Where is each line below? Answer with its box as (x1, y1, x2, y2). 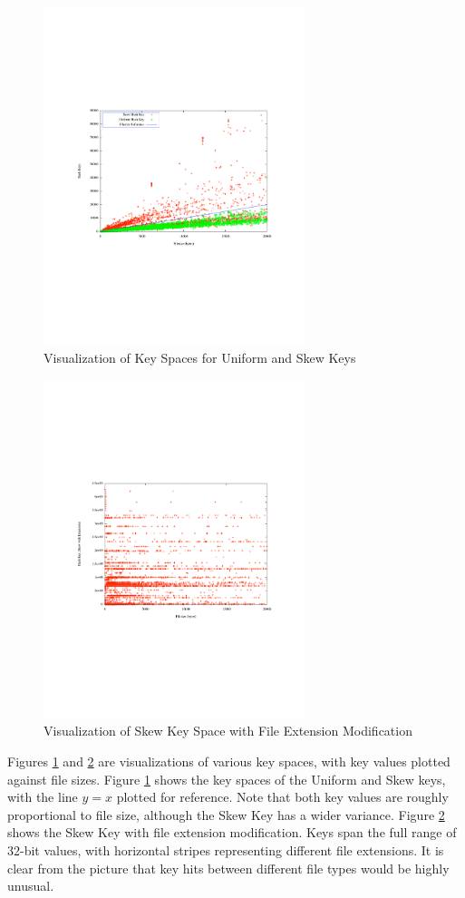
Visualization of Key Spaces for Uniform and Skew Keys (44, 348, 356, 367)
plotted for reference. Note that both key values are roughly (116, 787, 449, 806)
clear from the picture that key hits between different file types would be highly (7, 858, 450, 877)
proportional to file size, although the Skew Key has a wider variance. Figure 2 (7, 805, 445, 824)
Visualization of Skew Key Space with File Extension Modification (44, 721, 412, 740)
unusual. (7, 876, 54, 895)
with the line (7, 787, 78, 806)
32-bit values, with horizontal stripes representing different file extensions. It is (7, 841, 444, 859)
